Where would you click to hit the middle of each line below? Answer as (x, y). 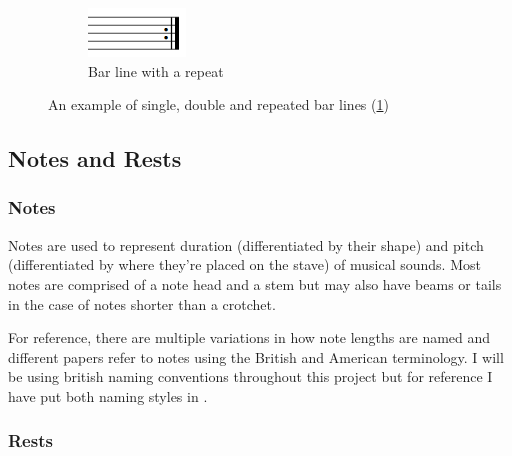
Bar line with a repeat (156, 70)
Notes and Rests (95, 158)
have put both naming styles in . (108, 395)
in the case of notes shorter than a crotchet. (142, 303)
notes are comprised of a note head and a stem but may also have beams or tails (255, 283)
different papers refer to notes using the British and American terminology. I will (256, 356)
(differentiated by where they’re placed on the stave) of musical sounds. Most (244, 264)
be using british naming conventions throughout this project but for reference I (250, 376)
